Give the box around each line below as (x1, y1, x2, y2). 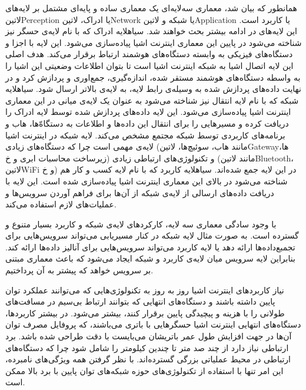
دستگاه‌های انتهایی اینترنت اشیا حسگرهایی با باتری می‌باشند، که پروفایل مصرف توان (5, 318, 301, 330)
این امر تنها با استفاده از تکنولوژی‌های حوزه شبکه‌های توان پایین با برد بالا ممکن (5, 364, 284, 376)
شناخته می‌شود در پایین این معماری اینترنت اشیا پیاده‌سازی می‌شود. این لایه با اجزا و (5, 36, 302, 48)
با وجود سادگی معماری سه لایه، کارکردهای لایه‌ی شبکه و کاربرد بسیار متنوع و (5, 217, 277, 230)
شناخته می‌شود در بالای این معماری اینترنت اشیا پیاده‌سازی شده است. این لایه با (5, 174, 288, 187)
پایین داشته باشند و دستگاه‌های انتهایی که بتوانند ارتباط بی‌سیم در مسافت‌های (5, 295, 275, 308)
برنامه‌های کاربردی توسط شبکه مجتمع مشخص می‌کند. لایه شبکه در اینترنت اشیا (5, 128, 285, 141)
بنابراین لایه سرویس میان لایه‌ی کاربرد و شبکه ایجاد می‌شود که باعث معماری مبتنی (5, 252, 295, 265)
